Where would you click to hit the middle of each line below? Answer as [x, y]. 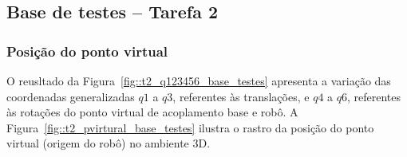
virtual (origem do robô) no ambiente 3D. [109, 143]
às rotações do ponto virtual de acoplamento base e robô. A [152, 112]
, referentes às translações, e [241, 96]
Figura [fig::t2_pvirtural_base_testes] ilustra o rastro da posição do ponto [190, 127]
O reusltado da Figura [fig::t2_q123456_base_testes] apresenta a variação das [199, 80]
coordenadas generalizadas [71, 96]
